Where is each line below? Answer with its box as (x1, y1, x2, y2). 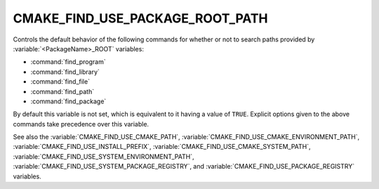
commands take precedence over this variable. (13, 119, 149, 128)
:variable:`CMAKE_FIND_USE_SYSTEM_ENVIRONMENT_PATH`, (13, 152, 194, 161)
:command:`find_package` (30, 97, 107, 105)
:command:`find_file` (30, 77, 91, 86)
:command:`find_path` (30, 87, 95, 96)
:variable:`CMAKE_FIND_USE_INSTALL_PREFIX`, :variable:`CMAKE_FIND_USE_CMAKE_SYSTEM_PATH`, (13, 143, 312, 151)
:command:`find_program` (30, 58, 106, 66)
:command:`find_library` (30, 67, 100, 76)
